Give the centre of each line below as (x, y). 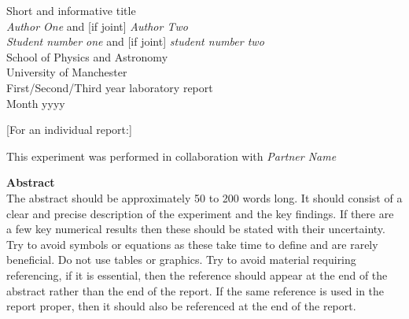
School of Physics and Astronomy (87, 56)
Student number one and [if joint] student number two (135, 41)
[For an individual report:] (69, 130)
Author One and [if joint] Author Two (97, 26)
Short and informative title (71, 10)
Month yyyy (36, 103)
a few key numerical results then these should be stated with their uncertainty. (196, 229)
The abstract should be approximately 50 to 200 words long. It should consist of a (204, 197)
